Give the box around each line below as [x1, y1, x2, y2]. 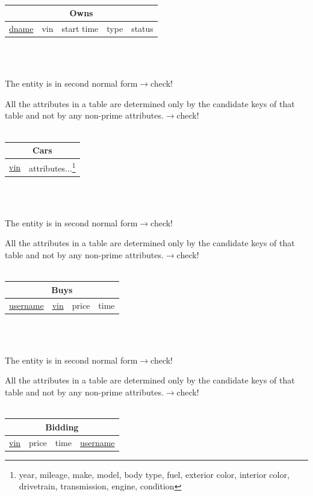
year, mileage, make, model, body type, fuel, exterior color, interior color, [19, 468, 290, 480]
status [131, 22, 153, 34]
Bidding [45, 420, 79, 433]
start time [61, 22, 99, 34]
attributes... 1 [29, 160, 76, 174]
